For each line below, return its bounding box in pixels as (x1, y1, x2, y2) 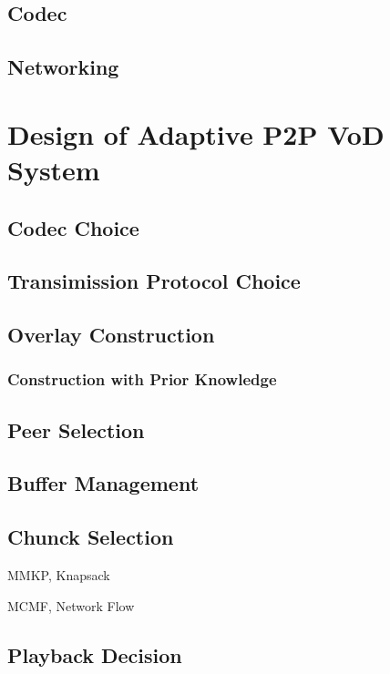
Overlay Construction (7, 321, 215, 349)
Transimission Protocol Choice (7, 267, 301, 295)
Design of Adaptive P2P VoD (7, 115, 385, 152)
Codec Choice (7, 213, 139, 241)
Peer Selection (7, 415, 145, 444)
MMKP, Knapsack (7, 566, 110, 585)
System (7, 150, 100, 188)
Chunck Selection (7, 523, 174, 551)
